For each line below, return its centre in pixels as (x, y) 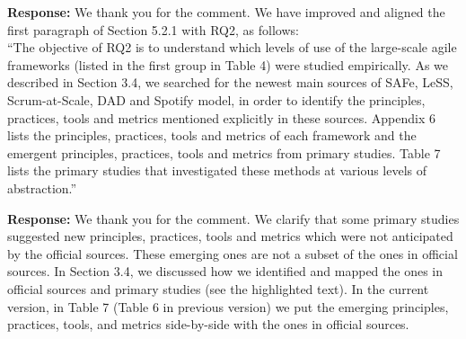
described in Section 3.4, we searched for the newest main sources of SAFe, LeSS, (230, 82)
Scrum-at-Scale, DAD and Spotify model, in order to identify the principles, (216, 99)
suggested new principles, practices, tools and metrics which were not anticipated (230, 236)
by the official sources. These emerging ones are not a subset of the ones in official (233, 253)
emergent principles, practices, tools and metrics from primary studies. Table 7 (224, 152)
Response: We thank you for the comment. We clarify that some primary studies (233, 218)
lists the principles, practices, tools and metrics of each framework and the (212, 135)
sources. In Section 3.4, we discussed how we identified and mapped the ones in (225, 271)
